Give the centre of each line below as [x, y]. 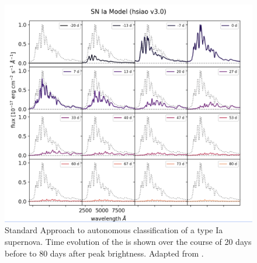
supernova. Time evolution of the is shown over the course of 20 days [128, 242]
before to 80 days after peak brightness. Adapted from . [104, 253]
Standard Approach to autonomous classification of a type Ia [114, 230]
